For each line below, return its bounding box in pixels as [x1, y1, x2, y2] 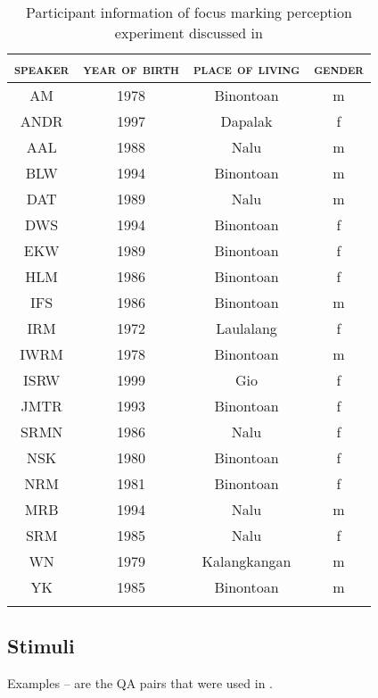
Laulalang [216, 318, 277, 338]
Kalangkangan [201, 551, 292, 571]
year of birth [83, 58, 179, 79]
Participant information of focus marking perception [25, 2, 352, 22]
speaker [14, 58, 70, 79]
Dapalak [220, 111, 273, 131]
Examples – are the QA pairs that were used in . [7, 674, 274, 693]
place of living [193, 58, 300, 79]
